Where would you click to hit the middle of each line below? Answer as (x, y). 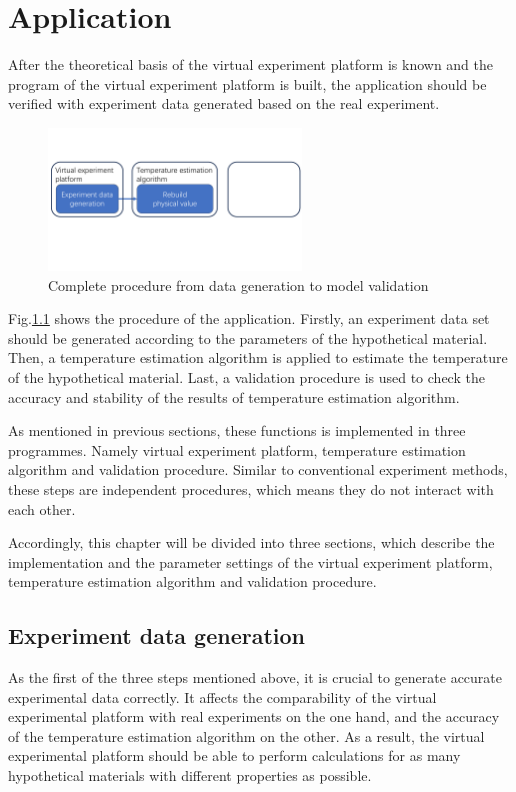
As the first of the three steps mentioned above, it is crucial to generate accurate (255, 677)
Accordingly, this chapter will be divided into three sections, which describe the (251, 542)
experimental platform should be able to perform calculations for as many (234, 755)
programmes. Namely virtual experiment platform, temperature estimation (237, 449)
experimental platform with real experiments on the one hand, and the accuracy (254, 716)
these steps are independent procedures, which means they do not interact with (251, 488)
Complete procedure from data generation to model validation (238, 284)
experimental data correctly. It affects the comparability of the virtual (222, 696)
